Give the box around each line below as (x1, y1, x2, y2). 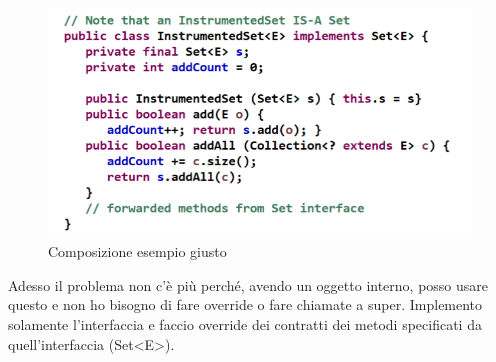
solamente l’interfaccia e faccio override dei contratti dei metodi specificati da (8, 314, 482, 335)
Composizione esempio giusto (48, 241, 227, 262)
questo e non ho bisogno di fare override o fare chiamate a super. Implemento (8, 294, 483, 315)
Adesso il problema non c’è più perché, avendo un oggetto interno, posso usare (8, 274, 489, 295)
